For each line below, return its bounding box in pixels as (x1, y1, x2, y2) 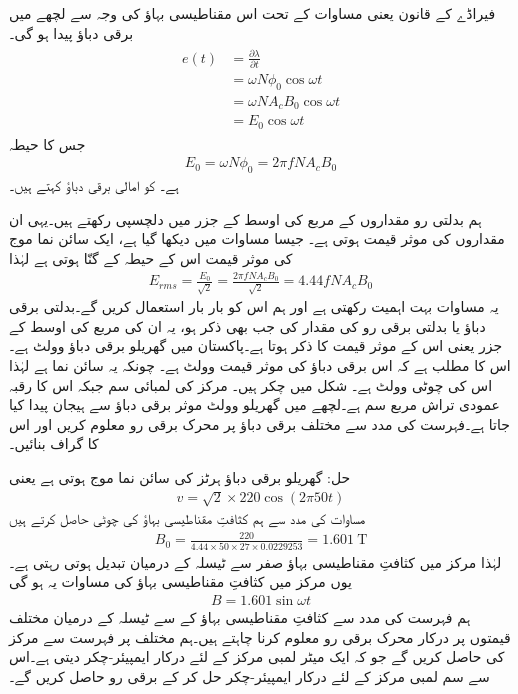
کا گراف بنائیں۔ (9, 433, 99, 454)
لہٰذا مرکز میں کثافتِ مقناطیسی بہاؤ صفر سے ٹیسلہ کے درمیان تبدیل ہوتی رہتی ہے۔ (9, 551, 502, 572)
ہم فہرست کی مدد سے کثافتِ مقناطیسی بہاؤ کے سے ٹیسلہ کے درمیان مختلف (9, 606, 471, 627)
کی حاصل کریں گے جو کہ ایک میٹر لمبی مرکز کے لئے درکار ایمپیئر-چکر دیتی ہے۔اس (9, 646, 505, 667)
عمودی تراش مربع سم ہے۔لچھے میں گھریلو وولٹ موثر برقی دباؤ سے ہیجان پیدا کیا (9, 394, 500, 415)
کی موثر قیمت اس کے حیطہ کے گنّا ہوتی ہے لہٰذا (9, 248, 293, 269)
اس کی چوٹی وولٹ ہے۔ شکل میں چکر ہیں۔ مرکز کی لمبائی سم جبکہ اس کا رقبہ (9, 374, 493, 395)
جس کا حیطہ (9, 133, 86, 154)
